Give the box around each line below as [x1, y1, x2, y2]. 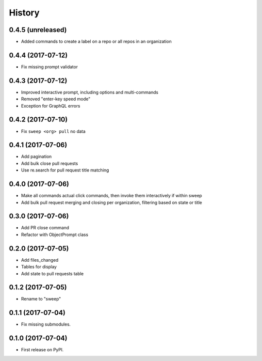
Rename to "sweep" [21, 296, 61, 302]
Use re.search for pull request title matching [21, 167, 109, 173]
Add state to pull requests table [21, 270, 84, 276]
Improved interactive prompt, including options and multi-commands [21, 89, 159, 95]
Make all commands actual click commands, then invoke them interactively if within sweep [21, 193, 202, 199]
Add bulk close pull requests [21, 160, 78, 166]
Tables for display [21, 264, 57, 270]
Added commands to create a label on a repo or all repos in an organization [21, 39, 172, 45]
